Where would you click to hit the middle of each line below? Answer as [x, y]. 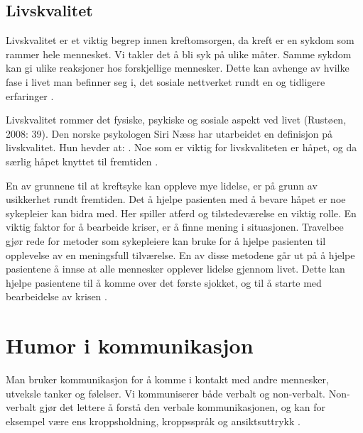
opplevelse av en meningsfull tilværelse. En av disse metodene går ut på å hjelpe [180, 254]
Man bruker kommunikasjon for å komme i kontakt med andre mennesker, [167, 379]
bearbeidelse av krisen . [56, 296]
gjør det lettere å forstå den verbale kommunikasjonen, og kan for [182, 407]
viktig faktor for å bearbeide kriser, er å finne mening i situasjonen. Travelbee [175, 227]
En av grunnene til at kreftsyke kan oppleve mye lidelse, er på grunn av [162, 185]
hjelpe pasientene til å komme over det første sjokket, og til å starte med [164, 282]
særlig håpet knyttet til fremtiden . [82, 161]
